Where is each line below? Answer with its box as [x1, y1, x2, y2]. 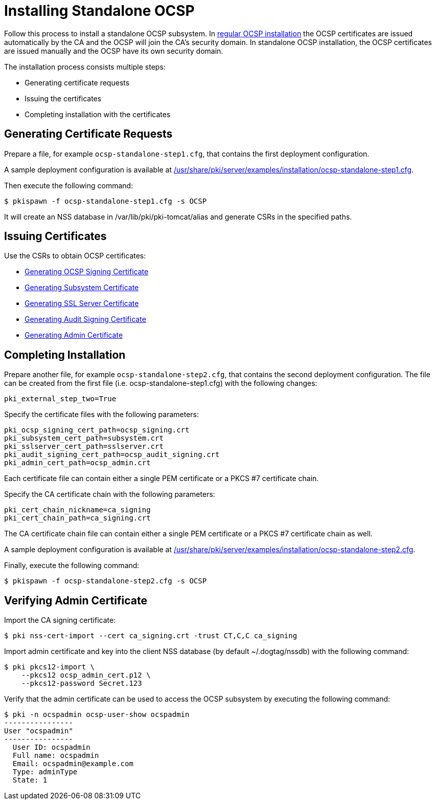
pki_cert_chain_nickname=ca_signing [4, 506, 151, 514]
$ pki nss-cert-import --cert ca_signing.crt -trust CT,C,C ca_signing [4, 632, 297, 640]
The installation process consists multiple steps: [4, 62, 166, 71]
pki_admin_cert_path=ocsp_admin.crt [4, 459, 151, 467]
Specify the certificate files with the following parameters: [4, 410, 199, 419]
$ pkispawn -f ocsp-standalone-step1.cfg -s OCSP [4, 197, 207, 205]
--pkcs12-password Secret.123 [21, 679, 142, 688]
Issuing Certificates [4, 230, 107, 243]
